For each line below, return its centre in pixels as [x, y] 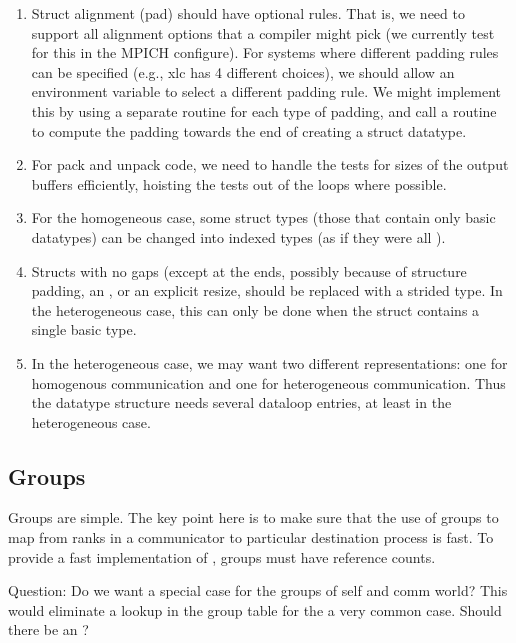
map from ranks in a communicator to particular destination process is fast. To [251, 537]
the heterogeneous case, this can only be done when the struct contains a [255, 309]
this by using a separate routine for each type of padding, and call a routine [264, 110]
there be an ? [48, 629]
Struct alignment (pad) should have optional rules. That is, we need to [248, 13]
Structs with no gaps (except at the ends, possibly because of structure [249, 270]
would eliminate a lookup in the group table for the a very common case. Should [255, 609]
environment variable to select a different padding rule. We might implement [266, 91]
